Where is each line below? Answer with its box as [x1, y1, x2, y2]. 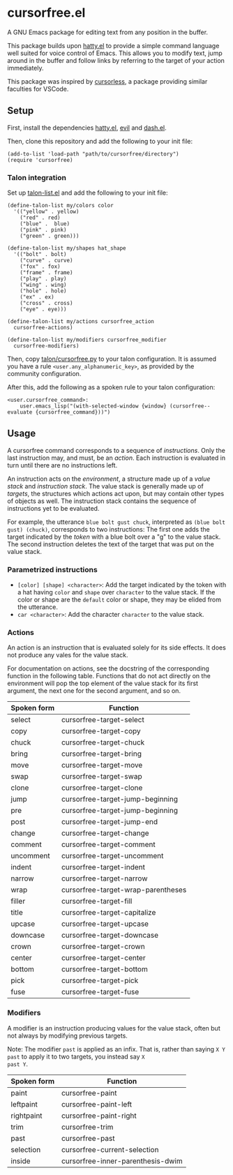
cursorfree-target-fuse [61, 987, 140, 997]
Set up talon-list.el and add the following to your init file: [7, 188, 168, 197]
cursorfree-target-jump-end [61, 817, 158, 827]
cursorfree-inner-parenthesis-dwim [61, 1156, 183, 1166]
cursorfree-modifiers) [13, 343, 80, 350]
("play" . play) [20, 276, 68, 283]
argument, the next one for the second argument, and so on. [7, 687, 181, 695]
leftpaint [10, 1099, 38, 1109]
